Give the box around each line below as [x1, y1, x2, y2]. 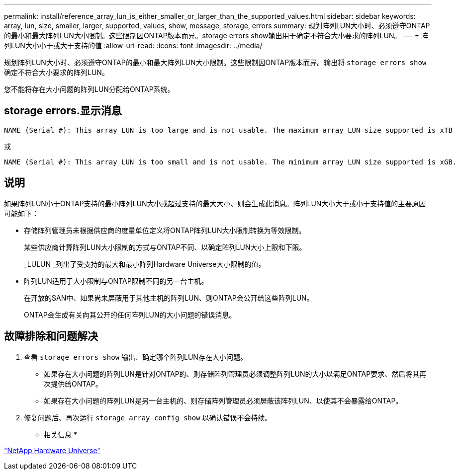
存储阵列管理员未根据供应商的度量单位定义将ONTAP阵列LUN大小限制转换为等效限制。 [24, 226, 306, 235]
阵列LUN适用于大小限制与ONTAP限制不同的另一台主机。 [24, 276, 208, 285]
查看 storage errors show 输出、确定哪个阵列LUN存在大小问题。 [24, 352, 247, 361]
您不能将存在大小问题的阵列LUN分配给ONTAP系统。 [4, 85, 175, 93]
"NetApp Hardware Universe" [4, 446, 100, 455]
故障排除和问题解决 [4, 330, 98, 343]
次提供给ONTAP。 [44, 379, 102, 388]
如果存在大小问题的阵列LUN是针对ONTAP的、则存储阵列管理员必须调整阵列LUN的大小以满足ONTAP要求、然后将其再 [44, 369, 427, 378]
